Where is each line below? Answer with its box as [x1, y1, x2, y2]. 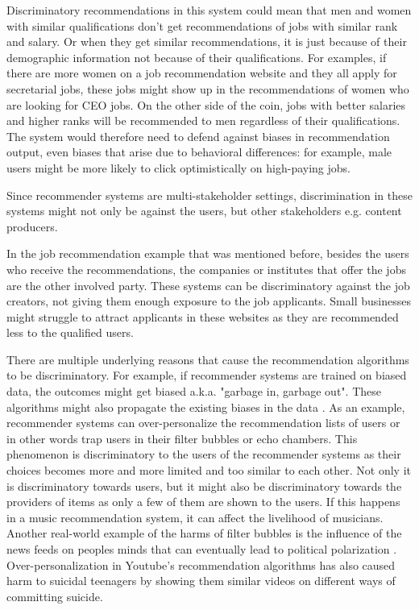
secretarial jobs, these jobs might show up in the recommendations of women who [6, 80, 409, 97]
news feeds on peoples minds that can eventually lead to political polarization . [6, 541, 397, 557]
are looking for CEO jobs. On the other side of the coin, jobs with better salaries [6, 96, 406, 113]
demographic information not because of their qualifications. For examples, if [6, 48, 387, 65]
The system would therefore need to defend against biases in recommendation [6, 127, 390, 144]
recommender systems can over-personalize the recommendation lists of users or [6, 414, 400, 431]
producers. [6, 218, 58, 234]
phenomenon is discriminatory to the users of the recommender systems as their [6, 446, 401, 463]
